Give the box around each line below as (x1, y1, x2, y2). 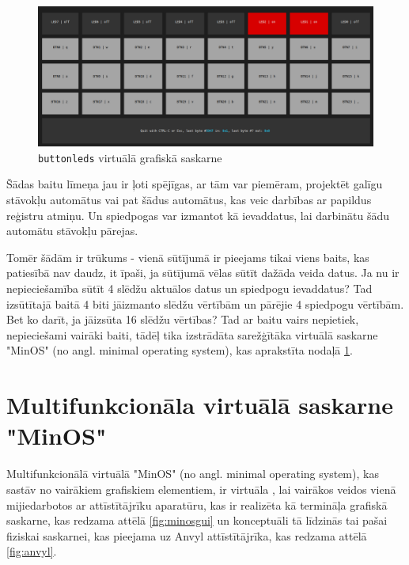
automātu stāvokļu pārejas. (6, 222, 138, 239)
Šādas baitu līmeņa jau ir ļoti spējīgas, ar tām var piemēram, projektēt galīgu (6, 176, 383, 192)
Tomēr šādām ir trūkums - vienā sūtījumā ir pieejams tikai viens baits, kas (6, 248, 369, 265)
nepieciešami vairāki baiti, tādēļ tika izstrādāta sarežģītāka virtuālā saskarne (6, 326, 378, 343)
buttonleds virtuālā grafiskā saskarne (38, 149, 222, 165)
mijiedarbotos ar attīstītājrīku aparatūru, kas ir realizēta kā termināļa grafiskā (6, 496, 388, 513)
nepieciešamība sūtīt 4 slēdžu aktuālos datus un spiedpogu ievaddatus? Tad (6, 280, 373, 297)
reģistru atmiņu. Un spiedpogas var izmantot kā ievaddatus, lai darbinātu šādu (6, 207, 389, 223)
